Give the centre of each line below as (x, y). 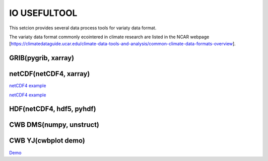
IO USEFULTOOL (43, 13)
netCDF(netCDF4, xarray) (50, 74)
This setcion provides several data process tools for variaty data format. (83, 28)
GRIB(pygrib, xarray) (42, 58)
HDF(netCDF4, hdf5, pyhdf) (53, 109)
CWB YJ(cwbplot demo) (47, 141)
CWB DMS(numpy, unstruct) (54, 125)
